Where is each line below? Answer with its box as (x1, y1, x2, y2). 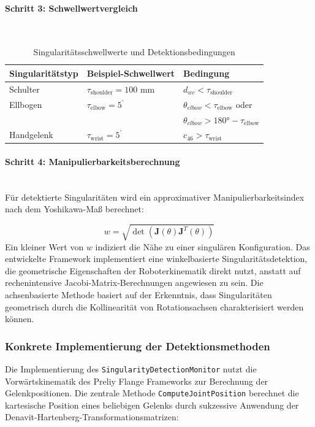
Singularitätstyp (9, 66, 78, 79)
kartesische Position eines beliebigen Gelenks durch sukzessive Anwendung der (5, 398, 299, 411)
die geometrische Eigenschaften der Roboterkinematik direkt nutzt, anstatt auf (5, 264, 301, 277)
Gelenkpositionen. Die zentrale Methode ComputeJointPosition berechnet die (5, 387, 299, 399)
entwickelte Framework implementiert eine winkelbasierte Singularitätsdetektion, (5, 252, 308, 265)
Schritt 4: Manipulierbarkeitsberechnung (5, 155, 180, 168)
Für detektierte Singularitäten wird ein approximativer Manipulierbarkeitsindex (5, 190, 305, 203)
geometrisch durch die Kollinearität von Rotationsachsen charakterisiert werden (5, 300, 304, 313)
